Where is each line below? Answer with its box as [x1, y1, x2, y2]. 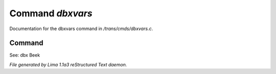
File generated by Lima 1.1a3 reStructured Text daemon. [9, 61, 127, 67]
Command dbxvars [9, 8, 93, 19]
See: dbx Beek [9, 52, 40, 58]
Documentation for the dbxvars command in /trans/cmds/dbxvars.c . [9, 26, 153, 32]
